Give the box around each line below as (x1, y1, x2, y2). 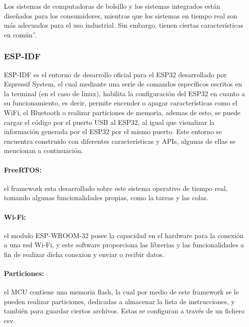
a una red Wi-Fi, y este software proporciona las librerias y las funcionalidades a (4, 240, 244, 250)
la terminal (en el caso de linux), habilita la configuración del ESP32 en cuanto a (4, 88, 245, 98)
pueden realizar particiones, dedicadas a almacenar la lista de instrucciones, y (4, 296, 235, 306)
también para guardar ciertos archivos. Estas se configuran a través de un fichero (4, 306, 245, 316)
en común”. (4, 29, 37, 39)
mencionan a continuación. (4, 145, 83, 155)
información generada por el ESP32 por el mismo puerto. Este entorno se (4, 126, 222, 137)
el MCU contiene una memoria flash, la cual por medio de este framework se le (4, 287, 239, 297)
